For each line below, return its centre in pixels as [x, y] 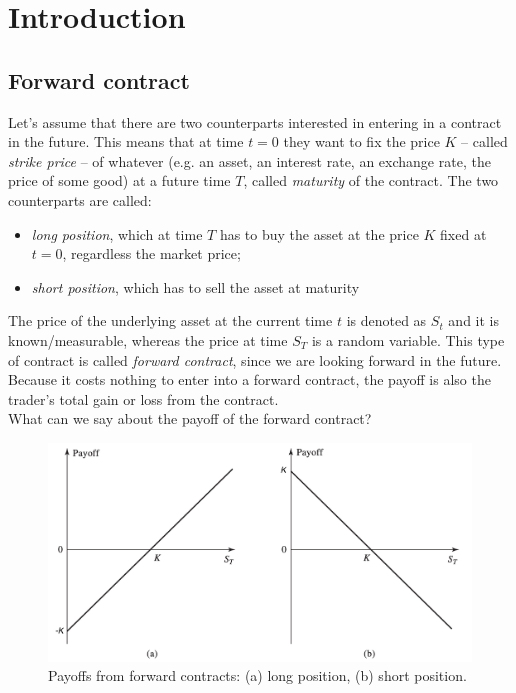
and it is [474, 320]
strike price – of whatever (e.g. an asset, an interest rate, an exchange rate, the [249, 160]
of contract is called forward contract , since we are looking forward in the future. [255, 359]
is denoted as [386, 320]
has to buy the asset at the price [319, 233]
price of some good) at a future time [119, 180]
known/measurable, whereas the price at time [148, 339]
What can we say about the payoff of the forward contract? [190, 418]
